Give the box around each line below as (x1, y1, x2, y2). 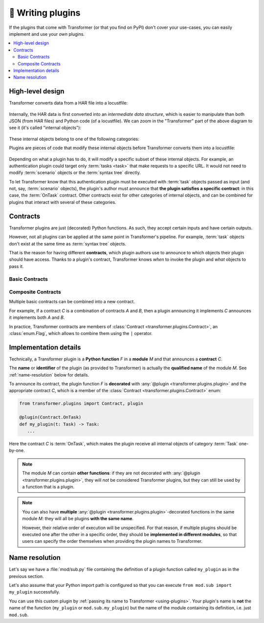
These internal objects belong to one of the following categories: (9, 136, 139, 142)
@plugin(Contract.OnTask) (19, 415, 82, 420)
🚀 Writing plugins (9, 7, 81, 18)
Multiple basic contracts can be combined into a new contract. (9, 299, 135, 305)
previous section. (9, 573, 44, 579)
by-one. (9, 447, 25, 453)
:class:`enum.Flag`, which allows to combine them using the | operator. (9, 331, 153, 336)
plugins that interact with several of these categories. (9, 199, 117, 205)
